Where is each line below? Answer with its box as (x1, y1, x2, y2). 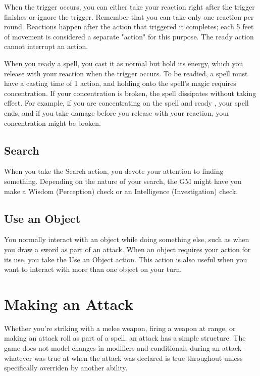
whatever (4, 352, 32, 363)
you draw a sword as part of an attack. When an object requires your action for (4, 244, 251, 254)
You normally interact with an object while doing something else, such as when (4, 234, 249, 245)
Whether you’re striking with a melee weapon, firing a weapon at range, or (4, 322, 236, 333)
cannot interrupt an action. (4, 41, 88, 52)
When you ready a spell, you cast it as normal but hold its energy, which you (4, 58, 243, 68)
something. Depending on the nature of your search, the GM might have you (4, 175, 241, 186)
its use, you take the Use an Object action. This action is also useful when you (4, 254, 247, 264)
